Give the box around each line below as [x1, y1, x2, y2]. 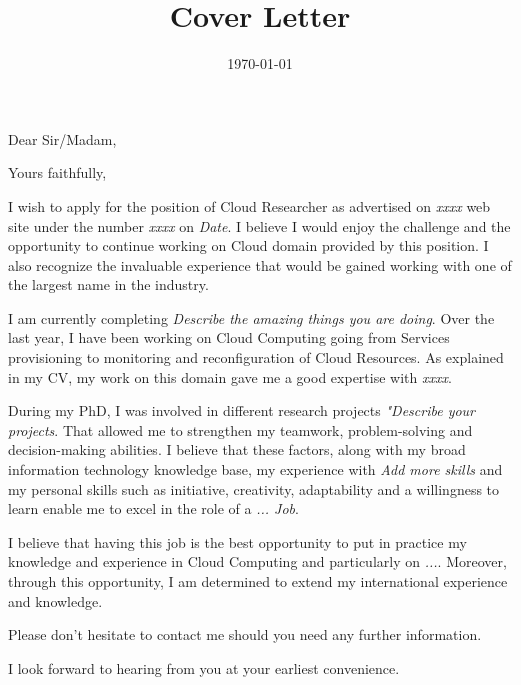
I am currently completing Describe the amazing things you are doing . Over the [8, 307, 495, 328]
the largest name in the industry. [8, 274, 209, 295]
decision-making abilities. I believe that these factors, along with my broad [8, 439, 466, 460]
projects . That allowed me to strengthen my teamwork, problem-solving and [8, 419, 473, 440]
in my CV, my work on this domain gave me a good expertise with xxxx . [8, 366, 452, 387]
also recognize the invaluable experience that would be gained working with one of [8, 254, 512, 275]
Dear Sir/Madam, [8, 128, 117, 149]
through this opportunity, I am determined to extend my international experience [8, 571, 508, 591]
